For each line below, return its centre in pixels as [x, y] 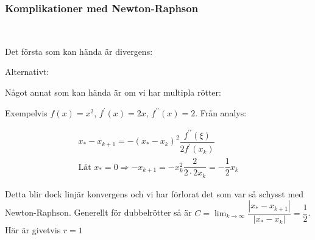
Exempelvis [26, 112]
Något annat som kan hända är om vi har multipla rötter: [113, 92]
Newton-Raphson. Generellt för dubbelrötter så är [98, 212]
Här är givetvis [33, 230]
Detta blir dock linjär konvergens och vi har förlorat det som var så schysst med [154, 193]
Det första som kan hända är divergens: [79, 51]
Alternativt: [27, 72]
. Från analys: [221, 112]
